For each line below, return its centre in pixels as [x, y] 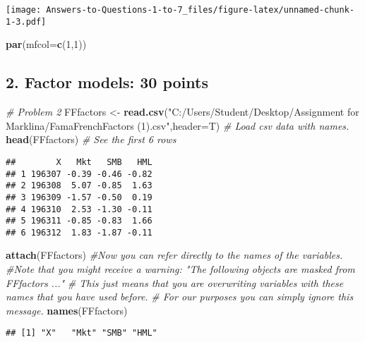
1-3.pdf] [26, 22]
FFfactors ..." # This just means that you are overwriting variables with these [175, 282]
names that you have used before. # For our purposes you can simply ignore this [180, 297]
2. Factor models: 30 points [107, 82]
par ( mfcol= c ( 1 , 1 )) [46, 44]
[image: [24, 10]
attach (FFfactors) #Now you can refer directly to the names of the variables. [174, 255]
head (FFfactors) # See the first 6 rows [91, 139]
